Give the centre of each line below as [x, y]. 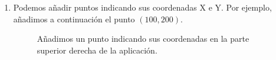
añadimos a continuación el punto [74, 19]
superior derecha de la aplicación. [97, 50]
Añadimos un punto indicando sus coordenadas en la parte [143, 39]
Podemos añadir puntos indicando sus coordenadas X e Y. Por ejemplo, [142, 7]
